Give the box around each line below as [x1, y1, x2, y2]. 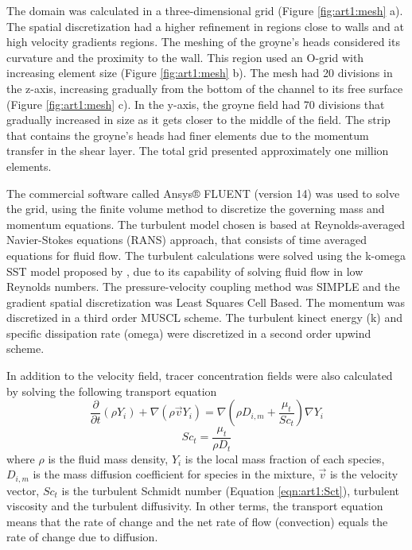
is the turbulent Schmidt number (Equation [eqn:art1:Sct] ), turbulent [61, 482, 399, 498]
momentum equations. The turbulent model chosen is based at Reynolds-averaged [6, 215, 406, 232]
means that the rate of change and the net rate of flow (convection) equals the [6, 513, 388, 529]
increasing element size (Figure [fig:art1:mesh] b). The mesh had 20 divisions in [6, 64, 393, 81]
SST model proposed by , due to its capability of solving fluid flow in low [6, 262, 363, 279]
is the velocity [329, 466, 398, 482]
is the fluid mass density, [48, 450, 169, 467]
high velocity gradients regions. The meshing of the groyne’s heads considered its [6, 33, 400, 50]
